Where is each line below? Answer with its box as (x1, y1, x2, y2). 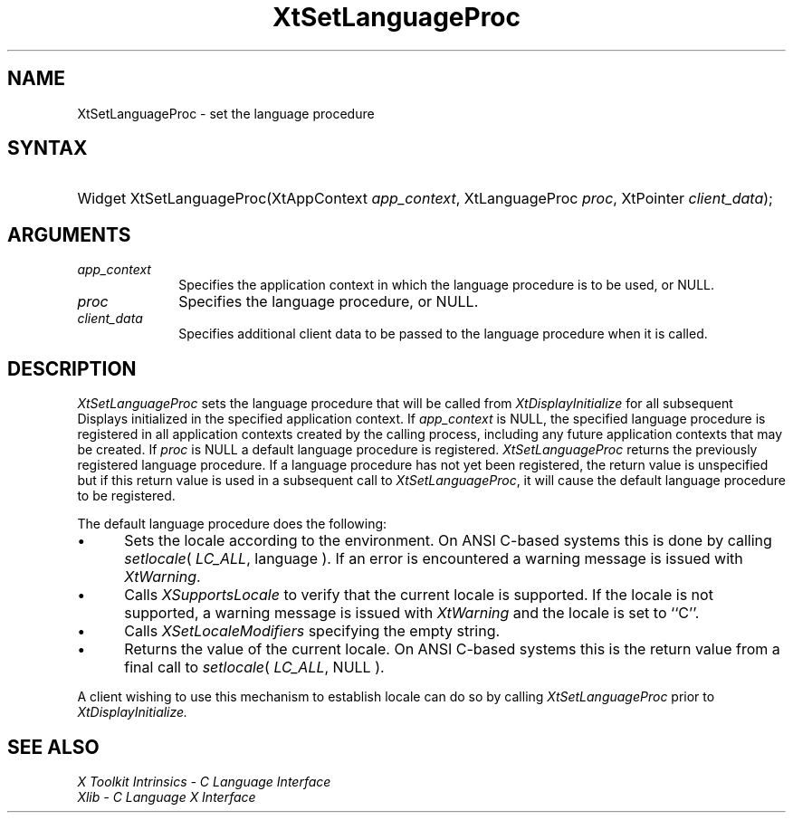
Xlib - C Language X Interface (77, 788, 256, 805)
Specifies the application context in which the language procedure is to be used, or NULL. (178, 277, 715, 293)
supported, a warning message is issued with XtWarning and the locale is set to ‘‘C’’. (124, 604, 700, 623)
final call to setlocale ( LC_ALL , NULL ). (124, 658, 385, 677)
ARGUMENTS (7, 223, 131, 246)
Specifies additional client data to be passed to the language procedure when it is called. (178, 326, 708, 342)
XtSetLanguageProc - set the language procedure (77, 105, 375, 121)
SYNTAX (7, 137, 88, 160)
